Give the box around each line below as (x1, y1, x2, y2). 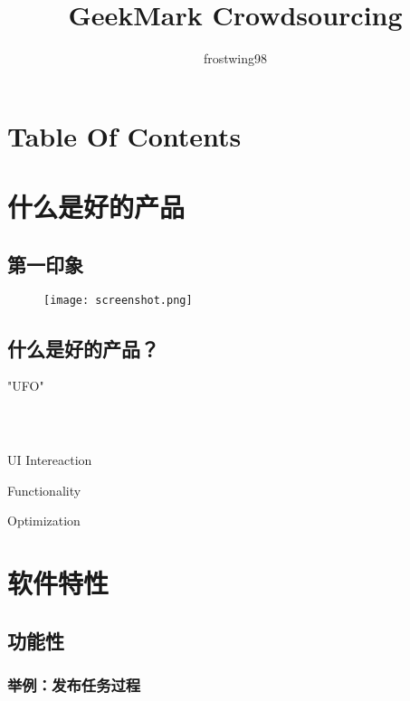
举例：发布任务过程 (7, 674, 141, 696)
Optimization (7, 511, 81, 530)
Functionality (7, 480, 81, 499)
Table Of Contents (7, 117, 242, 154)
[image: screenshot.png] (43, 294, 193, 308)
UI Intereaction (7, 450, 92, 469)
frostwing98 (203, 49, 268, 68)
